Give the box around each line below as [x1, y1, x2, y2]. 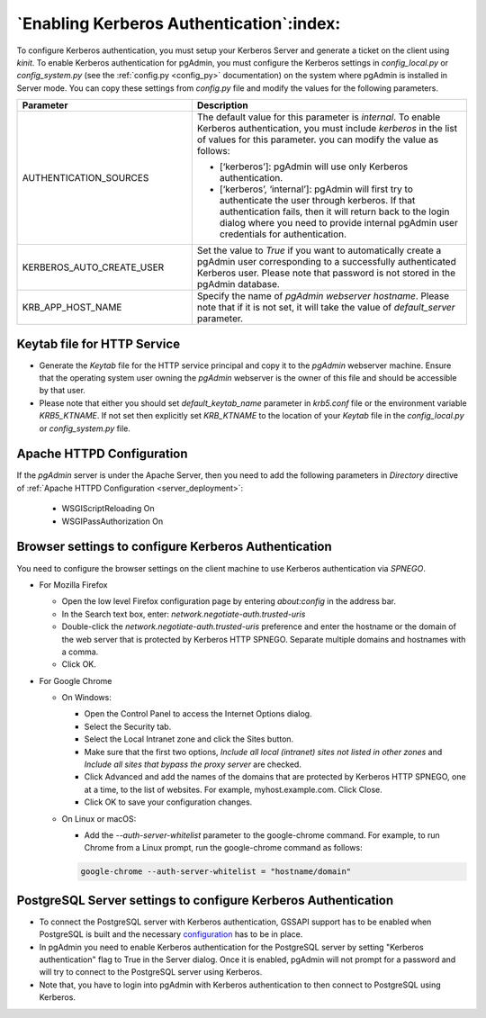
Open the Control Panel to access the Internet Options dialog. [84, 708, 312, 719]
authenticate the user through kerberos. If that [219, 194, 416, 207]
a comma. [61, 646, 99, 657]
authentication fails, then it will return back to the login [219, 205, 450, 218]
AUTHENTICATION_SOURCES [22, 172, 149, 185]
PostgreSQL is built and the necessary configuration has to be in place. [39, 929, 303, 940]
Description [196, 99, 248, 112]
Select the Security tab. [84, 721, 172, 732]
